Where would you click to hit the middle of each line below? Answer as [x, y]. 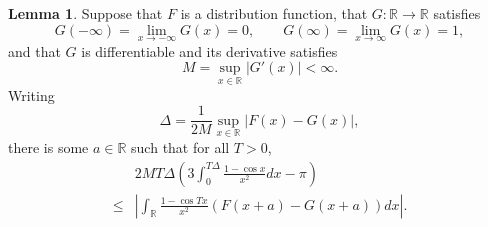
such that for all [180, 146]
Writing [31, 94]
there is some [48, 146]
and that [34, 50]
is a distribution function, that [274, 13]
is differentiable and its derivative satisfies [209, 50]
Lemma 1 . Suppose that [85, 13]
